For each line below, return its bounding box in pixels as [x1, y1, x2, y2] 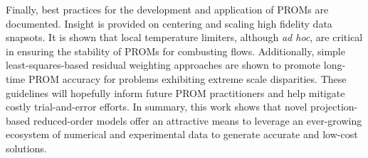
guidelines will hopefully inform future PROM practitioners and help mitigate [6, 85, 345, 100]
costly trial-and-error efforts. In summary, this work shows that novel [6, 99, 307, 114]
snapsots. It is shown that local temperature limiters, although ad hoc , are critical [6, 30, 363, 45]
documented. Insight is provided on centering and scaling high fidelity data [6, 16, 332, 30]
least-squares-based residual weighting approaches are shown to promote [6, 57, 321, 72]
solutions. [6, 140, 47, 155]
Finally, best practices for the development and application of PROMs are [6, 2, 329, 16]
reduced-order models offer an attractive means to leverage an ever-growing [33, 113, 362, 128]
